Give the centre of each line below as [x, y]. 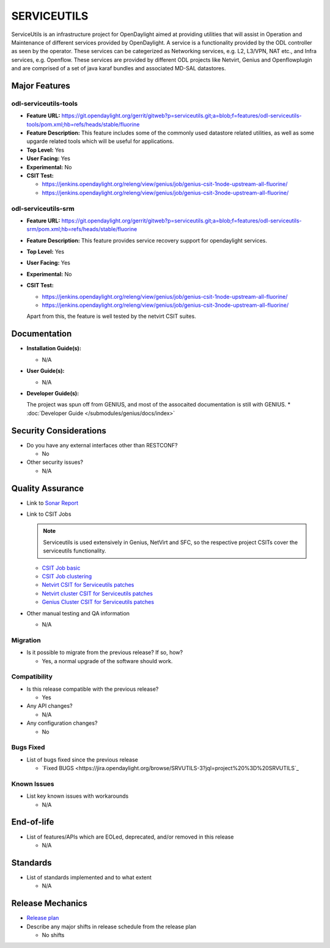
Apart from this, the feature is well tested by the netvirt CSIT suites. [112, 316]
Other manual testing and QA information [78, 613]
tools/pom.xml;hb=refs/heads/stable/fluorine [83, 124]
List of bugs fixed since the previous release [82, 759]
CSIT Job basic [61, 568]
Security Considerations [59, 431]
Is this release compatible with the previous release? [93, 689]
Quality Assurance [48, 488]
